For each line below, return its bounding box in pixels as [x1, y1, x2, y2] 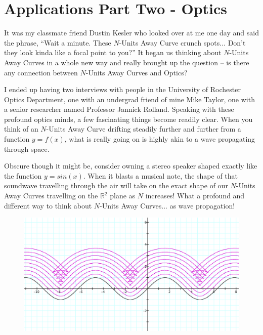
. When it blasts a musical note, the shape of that [83, 170, 238, 181]
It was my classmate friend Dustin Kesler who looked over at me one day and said [4, 27, 259, 38]
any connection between [4, 67, 78, 77]
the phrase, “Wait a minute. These [4, 37, 111, 48]
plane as [110, 190, 136, 201]
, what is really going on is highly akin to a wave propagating [64, 134, 255, 144]
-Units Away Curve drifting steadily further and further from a [46, 123, 241, 134]
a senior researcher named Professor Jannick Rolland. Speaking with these [4, 104, 234, 114]
